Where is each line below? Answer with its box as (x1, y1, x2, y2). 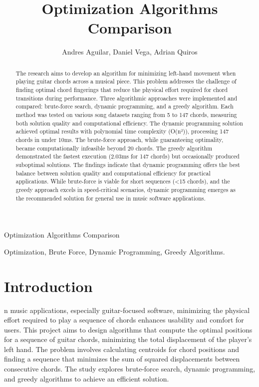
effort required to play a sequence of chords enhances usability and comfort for (4, 314, 244, 325)
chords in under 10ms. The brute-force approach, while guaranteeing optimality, (15, 135, 224, 143)
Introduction (4, 275, 93, 296)
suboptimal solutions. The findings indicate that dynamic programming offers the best (15, 160, 240, 168)
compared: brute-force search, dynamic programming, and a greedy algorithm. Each (15, 102, 234, 110)
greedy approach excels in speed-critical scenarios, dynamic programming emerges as (15, 185, 236, 193)
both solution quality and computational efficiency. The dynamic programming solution (15, 118, 243, 127)
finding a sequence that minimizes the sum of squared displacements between (4, 353, 240, 364)
